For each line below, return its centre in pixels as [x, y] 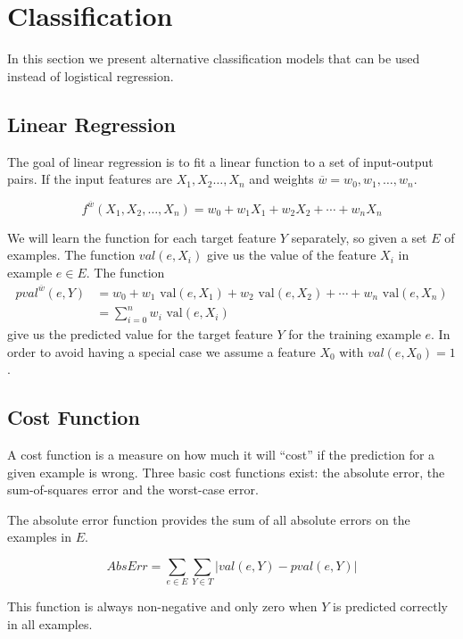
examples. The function [71, 255]
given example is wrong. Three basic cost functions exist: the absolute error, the [226, 472]
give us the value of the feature [291, 255]
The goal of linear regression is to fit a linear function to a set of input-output [220, 161]
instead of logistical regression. [91, 75]
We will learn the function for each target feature [142, 237]
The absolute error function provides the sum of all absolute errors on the [209, 519]
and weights [281, 179]
